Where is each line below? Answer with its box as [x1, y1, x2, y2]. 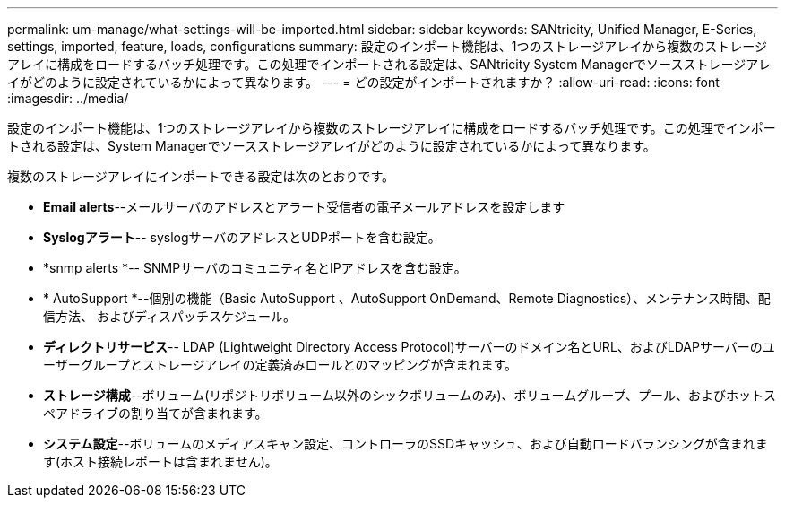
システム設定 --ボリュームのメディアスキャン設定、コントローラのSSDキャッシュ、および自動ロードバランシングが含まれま [43, 436, 768, 451]
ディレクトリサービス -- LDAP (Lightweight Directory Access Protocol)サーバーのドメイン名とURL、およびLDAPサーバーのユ [43, 339, 775, 354]
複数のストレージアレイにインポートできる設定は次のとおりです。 [7, 169, 395, 184]
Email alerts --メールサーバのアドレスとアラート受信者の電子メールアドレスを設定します [43, 199, 565, 214]
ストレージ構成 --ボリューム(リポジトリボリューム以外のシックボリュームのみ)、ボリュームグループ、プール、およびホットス [43, 387, 776, 403]
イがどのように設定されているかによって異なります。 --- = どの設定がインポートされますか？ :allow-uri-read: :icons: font [7, 74, 720, 90]
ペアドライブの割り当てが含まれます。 [43, 405, 268, 421]
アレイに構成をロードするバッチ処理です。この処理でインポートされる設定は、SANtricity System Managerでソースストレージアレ [7, 57, 772, 72]
